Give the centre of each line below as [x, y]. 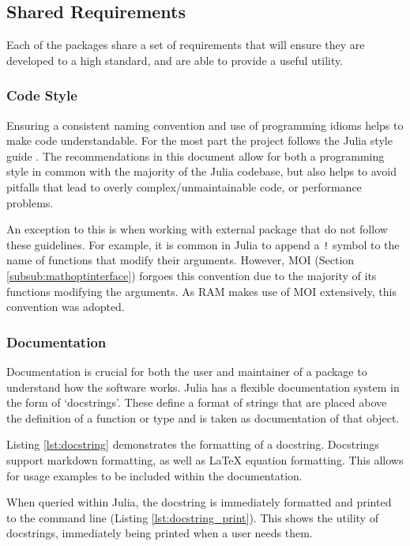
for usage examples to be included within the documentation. [154, 475]
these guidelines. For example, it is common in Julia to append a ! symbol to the [203, 244]
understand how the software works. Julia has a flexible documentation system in [203, 387]
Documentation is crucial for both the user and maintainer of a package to [187, 372]
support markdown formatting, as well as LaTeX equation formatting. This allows [205, 459]
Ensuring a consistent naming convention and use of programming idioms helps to [205, 125]
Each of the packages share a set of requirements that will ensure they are [186, 45]
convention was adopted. [66, 307]
